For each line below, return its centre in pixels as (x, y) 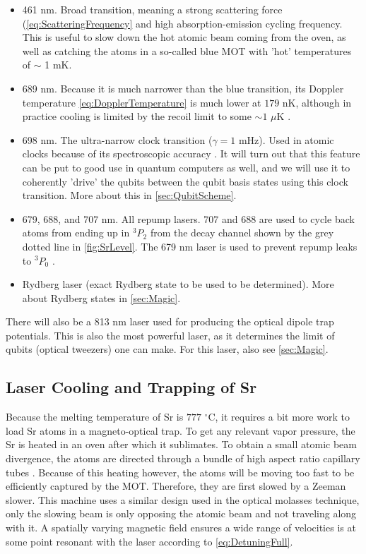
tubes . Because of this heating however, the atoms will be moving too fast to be (180, 472)
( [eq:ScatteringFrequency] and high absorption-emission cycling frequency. (182, 23)
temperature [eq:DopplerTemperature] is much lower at (142, 102)
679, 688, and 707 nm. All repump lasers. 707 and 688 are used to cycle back (188, 218)
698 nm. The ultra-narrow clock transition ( (117, 139)
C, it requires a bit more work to (279, 417)
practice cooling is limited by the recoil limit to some (137, 116)
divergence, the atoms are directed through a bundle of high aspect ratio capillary (183, 458)
